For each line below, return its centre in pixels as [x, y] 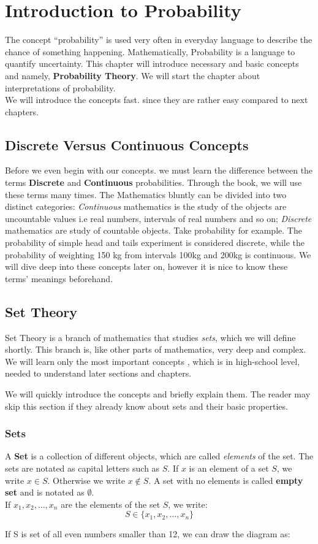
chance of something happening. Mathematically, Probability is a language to [150, 51]
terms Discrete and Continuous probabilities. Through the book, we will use [153, 182]
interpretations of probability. [60, 87]
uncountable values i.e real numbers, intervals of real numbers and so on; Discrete [158, 218]
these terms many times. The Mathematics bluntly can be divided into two [146, 194]
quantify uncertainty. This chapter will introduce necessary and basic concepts [152, 63]
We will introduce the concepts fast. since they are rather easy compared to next [157, 100]
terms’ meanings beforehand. [59, 278]
